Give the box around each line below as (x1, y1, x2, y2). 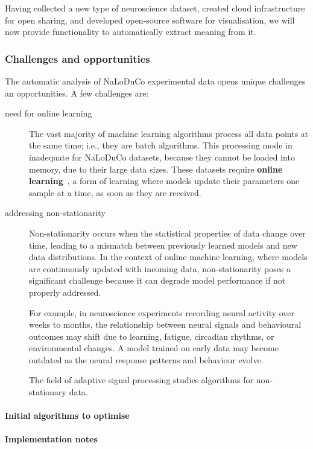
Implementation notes (5, 433, 98, 445)
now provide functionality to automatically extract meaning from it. (5, 25, 256, 38)
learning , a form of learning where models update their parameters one (29, 174, 300, 187)
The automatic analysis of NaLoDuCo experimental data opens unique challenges (5, 75, 306, 87)
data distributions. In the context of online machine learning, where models (29, 250, 308, 263)
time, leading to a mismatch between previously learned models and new (29, 238, 297, 251)
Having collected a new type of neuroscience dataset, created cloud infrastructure (5, 2, 305, 14)
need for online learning (5, 107, 92, 119)
